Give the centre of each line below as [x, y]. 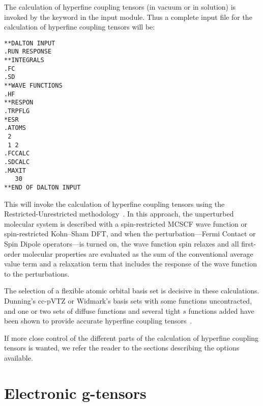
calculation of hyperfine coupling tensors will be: [80, 27]
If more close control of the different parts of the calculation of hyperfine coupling [131, 337]
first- [249, 243]
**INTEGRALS [24, 60]
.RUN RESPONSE [28, 52]
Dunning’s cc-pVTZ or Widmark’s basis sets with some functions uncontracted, [128, 300]
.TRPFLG [17, 111]
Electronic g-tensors [75, 393]
